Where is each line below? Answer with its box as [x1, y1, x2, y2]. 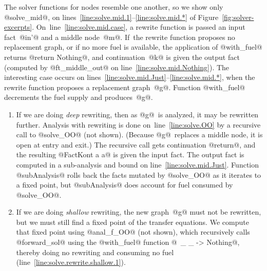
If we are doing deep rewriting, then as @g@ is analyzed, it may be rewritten [16, 109, 259, 119]
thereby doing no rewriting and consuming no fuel [16, 246, 174, 257]
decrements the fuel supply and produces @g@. [4, 92, 153, 102]
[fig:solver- [222, 11, 254, 22]
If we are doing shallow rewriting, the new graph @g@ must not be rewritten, [16, 206, 261, 217]
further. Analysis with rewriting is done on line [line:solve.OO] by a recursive [16, 119, 261, 130]
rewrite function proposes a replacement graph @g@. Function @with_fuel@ [4, 81, 245, 92]
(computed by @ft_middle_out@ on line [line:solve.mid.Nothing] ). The [4, 61, 230, 72]
